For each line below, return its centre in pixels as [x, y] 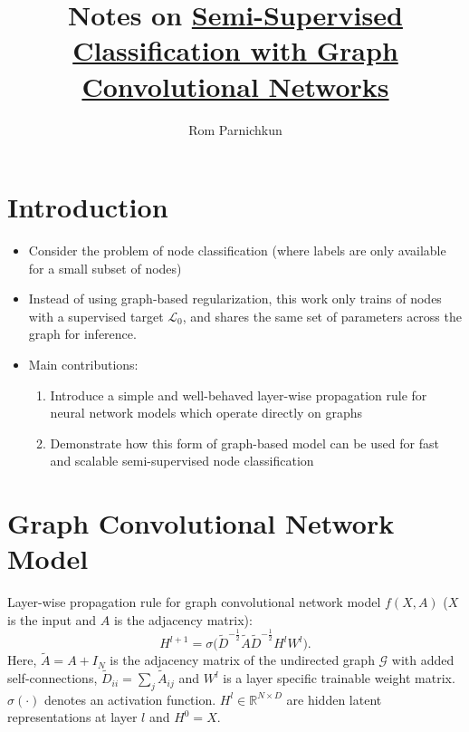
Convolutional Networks [235, 86]
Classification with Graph [235, 50]
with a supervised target [96, 316]
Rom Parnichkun [235, 129]
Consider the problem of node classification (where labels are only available [237, 250]
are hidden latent [334, 699]
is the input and [52, 619]
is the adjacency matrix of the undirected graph [242, 660]
